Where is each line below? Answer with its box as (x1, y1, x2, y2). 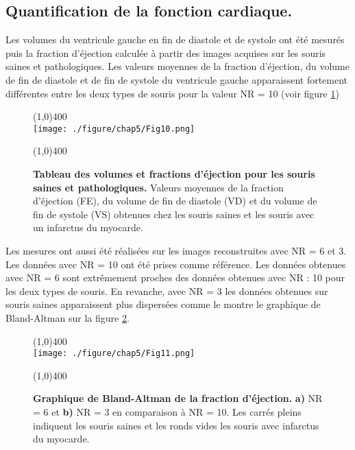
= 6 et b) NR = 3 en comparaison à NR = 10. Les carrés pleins (33, 404, 302, 418)
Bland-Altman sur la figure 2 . (5, 310, 130, 324)
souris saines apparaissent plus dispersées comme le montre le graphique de (5, 297, 321, 311)
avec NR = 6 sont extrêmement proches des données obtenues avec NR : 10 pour (5, 270, 345, 285)
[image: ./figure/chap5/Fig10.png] (33, 123, 195, 134)
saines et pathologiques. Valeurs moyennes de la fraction (33, 180, 284, 194)
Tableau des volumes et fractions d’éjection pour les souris (33, 167, 315, 181)
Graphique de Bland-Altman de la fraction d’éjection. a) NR (33, 391, 323, 405)
